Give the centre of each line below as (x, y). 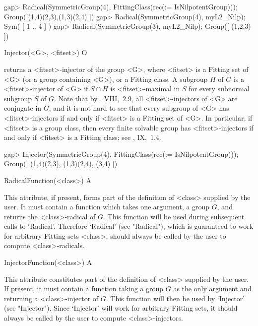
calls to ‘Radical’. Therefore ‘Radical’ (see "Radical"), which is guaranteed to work (129, 226)
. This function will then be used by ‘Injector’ (175, 298)
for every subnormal (219, 89)
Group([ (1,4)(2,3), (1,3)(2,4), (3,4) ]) (61, 163)
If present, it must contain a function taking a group (84, 289)
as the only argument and (212, 289)
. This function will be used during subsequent (174, 216)
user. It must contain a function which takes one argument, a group (107, 207)
